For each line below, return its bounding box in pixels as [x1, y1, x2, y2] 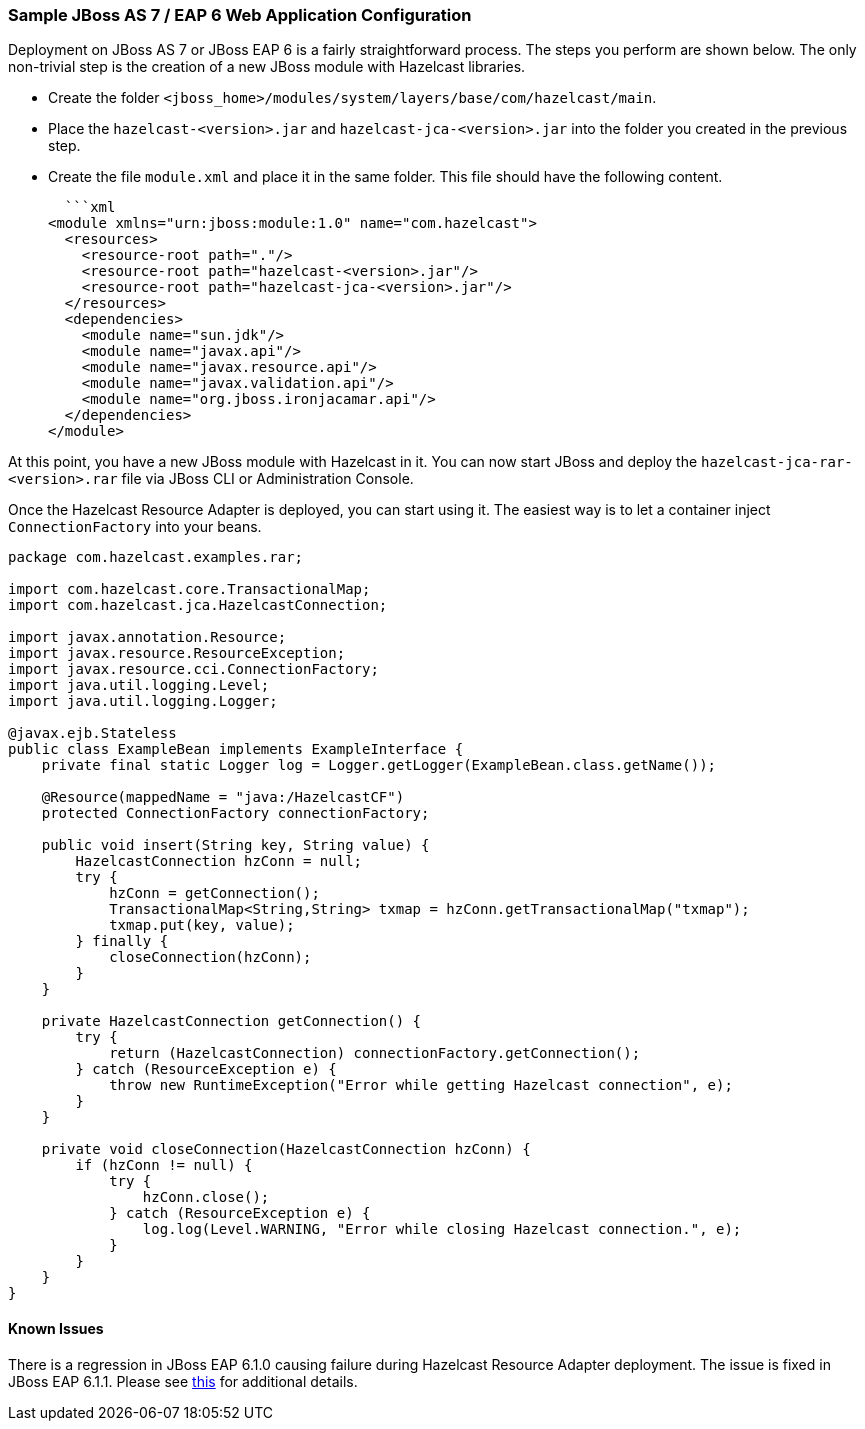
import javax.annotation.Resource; [8, 629, 287, 646]
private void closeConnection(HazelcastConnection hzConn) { [41, 1141, 531, 1158]
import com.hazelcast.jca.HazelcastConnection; [8, 597, 388, 614]
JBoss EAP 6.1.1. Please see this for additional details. [8, 1372, 358, 1390]
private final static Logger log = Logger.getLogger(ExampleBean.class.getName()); [41, 757, 717, 774]
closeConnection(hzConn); [109, 949, 312, 966]
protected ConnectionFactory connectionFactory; [41, 805, 430, 822]
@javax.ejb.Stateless [8, 725, 177, 742]
